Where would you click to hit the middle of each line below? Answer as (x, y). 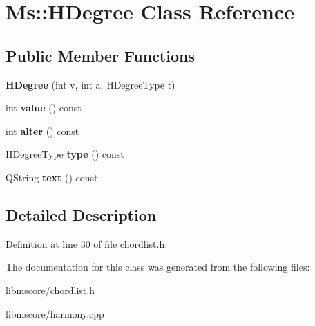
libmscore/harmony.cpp (55, 313)
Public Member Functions (100, 55)
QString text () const (52, 177)
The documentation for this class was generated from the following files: (158, 267)
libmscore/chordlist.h (50, 290)
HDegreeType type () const (65, 154)
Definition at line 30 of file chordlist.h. (87, 243)
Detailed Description (81, 214)
